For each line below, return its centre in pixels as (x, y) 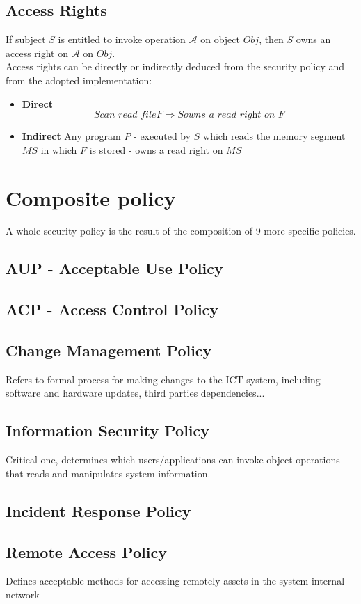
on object (220, 39)
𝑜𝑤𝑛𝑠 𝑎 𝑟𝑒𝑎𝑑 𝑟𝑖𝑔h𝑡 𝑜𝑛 (229, 115)
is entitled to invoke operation (122, 39)
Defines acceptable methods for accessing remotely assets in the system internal (175, 581)
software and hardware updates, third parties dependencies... (135, 393)
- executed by (162, 136)
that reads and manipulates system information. (108, 473)
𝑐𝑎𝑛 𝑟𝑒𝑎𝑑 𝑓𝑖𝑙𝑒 (128, 115)
